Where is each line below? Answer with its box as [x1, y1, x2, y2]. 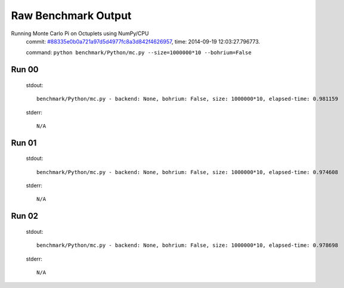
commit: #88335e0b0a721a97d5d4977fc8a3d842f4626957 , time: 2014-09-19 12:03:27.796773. [26, 38, 261, 45]
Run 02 [11, 211, 39, 221]
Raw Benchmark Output [11, 9, 132, 22]
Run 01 [11, 138, 37, 148]
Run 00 [11, 64, 39, 75]
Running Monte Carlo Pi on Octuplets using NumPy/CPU [11, 30, 149, 37]
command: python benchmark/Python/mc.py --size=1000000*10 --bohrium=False [26, 49, 252, 56]
